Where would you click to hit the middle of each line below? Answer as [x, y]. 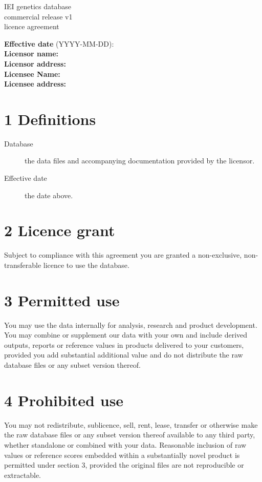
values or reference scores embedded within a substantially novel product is [122, 455]
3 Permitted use [62, 300]
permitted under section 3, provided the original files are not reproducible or [124, 465]
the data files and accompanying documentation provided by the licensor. [140, 161]
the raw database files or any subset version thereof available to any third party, [130, 435]
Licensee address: [35, 84]
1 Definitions [50, 119]
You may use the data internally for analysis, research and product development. [131, 324]
